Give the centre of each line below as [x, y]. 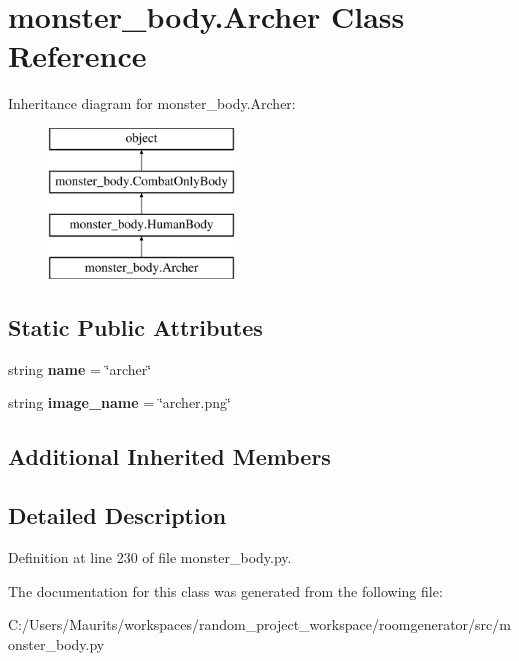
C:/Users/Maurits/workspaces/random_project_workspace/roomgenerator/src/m [259, 624]
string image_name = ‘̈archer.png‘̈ [119, 402]
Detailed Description [117, 515]
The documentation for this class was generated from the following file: [225, 590]
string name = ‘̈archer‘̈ [80, 368]
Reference [77, 55]
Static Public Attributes [135, 327]
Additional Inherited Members [169, 456]
